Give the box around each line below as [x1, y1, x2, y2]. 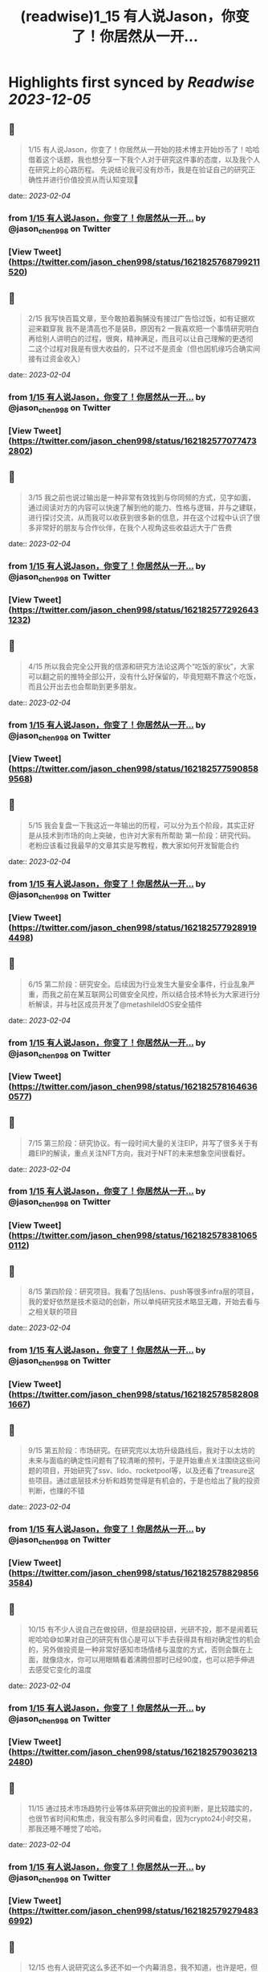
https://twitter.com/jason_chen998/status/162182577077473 [11, 435, 257, 447]
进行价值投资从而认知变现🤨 [49, 175, 139, 184]
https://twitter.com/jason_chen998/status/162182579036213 [11, 1747, 258, 1758]
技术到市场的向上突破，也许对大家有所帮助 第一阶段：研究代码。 [42, 830, 255, 840]
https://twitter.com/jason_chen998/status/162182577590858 [11, 763, 259, 774]
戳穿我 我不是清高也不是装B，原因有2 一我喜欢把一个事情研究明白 [42, 323, 259, 333]
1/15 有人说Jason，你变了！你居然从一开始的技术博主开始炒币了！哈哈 [27, 145, 260, 154]
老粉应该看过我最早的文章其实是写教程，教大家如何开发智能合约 [27, 840, 239, 850]
